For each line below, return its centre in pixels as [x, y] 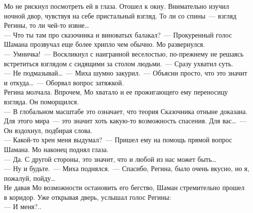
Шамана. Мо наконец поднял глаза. [56, 149]
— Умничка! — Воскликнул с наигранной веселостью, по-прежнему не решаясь [124, 53]
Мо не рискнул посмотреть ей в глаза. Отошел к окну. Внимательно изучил [117, 6]
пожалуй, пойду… [30, 178]
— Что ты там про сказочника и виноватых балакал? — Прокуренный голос [118, 34]
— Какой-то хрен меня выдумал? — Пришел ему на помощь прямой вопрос [118, 140]
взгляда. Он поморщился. [41, 101]
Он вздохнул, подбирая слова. [48, 130]
